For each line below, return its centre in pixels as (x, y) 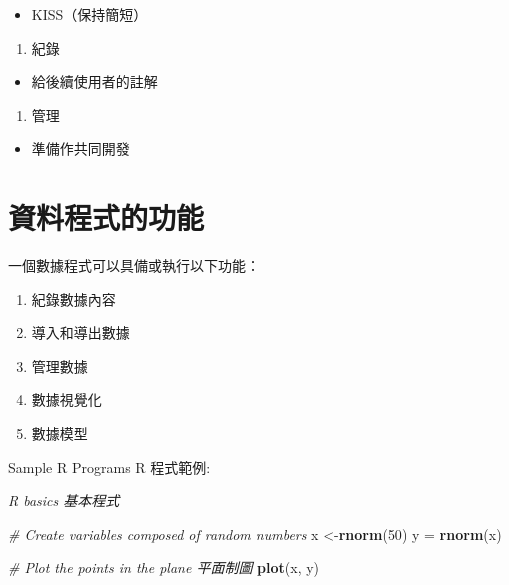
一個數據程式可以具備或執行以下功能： (134, 265)
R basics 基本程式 (64, 500)
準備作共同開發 (80, 148)
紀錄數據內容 (73, 298)
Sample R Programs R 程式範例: (109, 466)
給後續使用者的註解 (94, 81)
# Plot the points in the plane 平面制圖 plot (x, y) (164, 567)
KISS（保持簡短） (89, 14)
